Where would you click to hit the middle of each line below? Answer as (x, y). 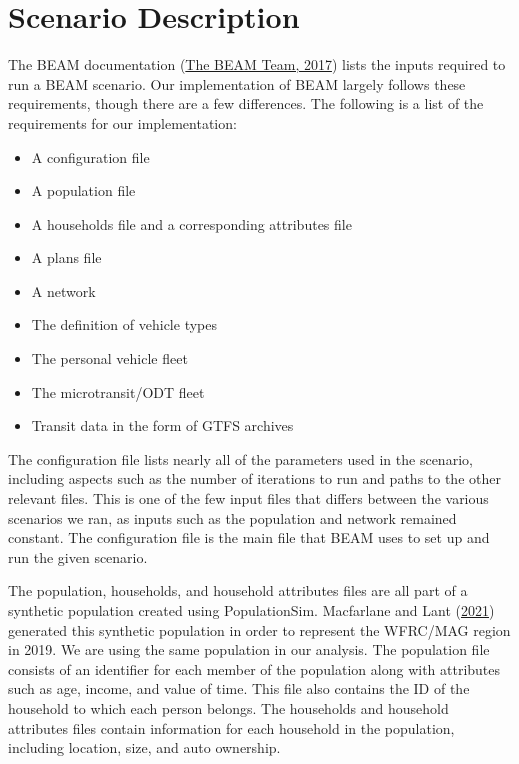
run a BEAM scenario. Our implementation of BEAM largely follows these (237, 83)
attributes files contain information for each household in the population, (231, 727)
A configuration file (90, 156)
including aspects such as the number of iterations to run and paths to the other (254, 478)
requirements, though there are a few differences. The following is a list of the (246, 103)
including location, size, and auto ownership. (144, 747)
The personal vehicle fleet (109, 358)
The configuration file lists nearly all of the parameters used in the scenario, (240, 458)
